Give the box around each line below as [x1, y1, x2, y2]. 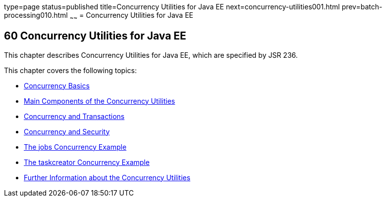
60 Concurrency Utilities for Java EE [4, 30, 186, 42]
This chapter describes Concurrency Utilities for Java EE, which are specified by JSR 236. [4, 50, 298, 59]
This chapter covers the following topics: [4, 66, 137, 75]
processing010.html [4, 11, 68, 19]
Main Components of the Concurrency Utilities [24, 96, 175, 105]
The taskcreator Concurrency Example [24, 158, 150, 166]
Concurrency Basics [24, 81, 90, 90]
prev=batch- [341, 2, 383, 11]
